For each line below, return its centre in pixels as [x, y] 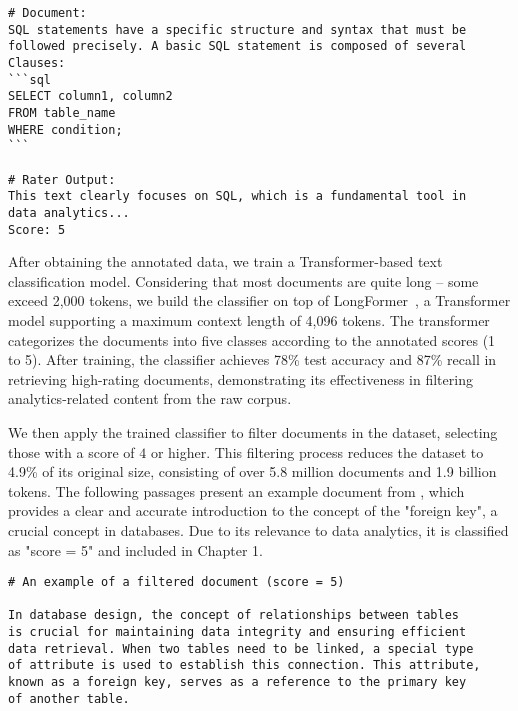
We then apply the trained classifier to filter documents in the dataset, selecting [253, 431]
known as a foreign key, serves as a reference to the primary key [237, 682]
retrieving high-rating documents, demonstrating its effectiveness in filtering [240, 378]
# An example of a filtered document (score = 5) [176, 582]
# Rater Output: [62, 179]
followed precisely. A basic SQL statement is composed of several [237, 46]
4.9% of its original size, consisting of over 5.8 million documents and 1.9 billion [252, 471]
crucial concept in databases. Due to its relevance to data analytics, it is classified [258, 529]
